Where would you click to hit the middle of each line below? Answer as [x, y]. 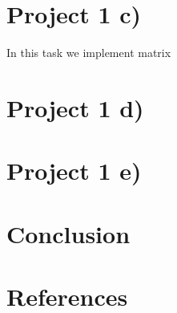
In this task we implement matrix [89, 53]
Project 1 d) [75, 107]
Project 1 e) [74, 171]
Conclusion [68, 233]
